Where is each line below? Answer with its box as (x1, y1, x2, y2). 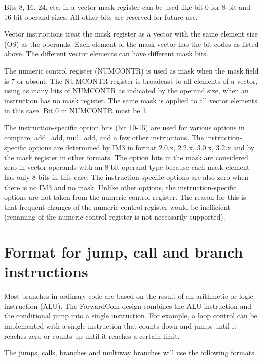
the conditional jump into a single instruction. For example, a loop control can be (4, 310, 257, 321)
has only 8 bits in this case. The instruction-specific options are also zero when (4, 171, 249, 182)
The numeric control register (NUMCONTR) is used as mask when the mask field (4, 65, 259, 76)
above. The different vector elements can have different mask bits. (4, 48, 208, 59)
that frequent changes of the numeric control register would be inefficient (4, 201, 230, 212)
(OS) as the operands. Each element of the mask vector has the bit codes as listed (4, 38, 259, 49)
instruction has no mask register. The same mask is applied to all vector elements (4, 95, 257, 105)
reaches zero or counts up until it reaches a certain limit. (4, 330, 180, 341)
